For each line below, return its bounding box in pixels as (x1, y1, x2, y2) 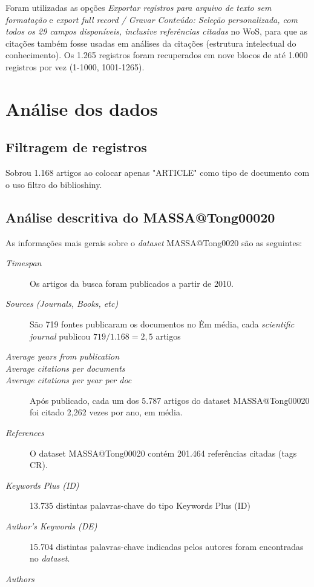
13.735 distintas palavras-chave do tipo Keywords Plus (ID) (30, 499, 250, 512)
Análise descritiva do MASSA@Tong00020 (5, 207, 275, 226)
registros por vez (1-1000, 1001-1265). (5, 60, 145, 73)
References (5, 426, 45, 439)
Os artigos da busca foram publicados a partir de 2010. (30, 277, 234, 289)
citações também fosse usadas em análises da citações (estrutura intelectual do (5, 36, 296, 49)
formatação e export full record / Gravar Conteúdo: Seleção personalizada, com (5, 13, 298, 25)
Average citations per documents (5, 361, 125, 374)
